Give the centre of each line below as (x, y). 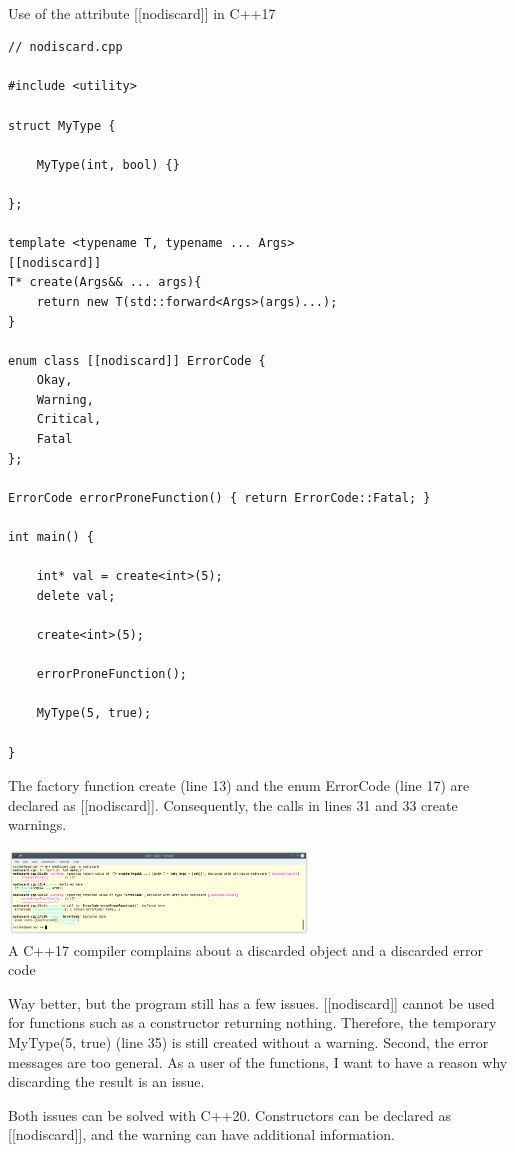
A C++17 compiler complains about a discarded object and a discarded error (245, 949)
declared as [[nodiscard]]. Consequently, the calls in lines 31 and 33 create (233, 804)
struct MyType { (62, 125)
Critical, (69, 419)
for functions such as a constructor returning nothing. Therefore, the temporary (252, 1022)
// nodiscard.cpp (65, 47)
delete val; (76, 595)
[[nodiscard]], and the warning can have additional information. (201, 1134)
